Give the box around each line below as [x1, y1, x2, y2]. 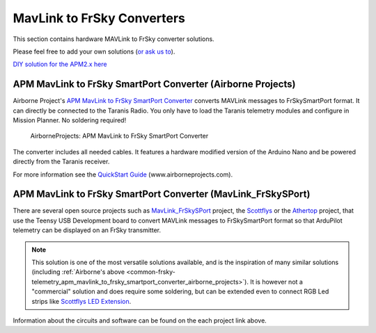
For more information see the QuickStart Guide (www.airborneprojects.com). [13, 170, 233, 179]
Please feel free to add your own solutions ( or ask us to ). [13, 47, 175, 56]
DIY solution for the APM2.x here [13, 60, 107, 69]
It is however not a [249, 277, 303, 286]
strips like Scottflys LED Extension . [31, 297, 132, 305]
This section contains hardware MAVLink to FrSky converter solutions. [13, 35, 215, 43]
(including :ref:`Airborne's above [31, 268, 125, 276]
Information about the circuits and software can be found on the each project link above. [13, 316, 267, 325]
